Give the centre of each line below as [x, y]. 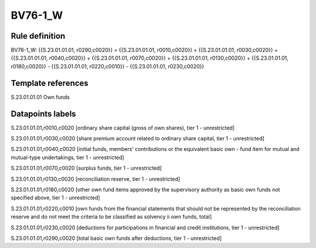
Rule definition [38, 36]
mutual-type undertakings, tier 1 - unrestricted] [68, 157]
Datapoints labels [43, 114]
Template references [50, 83]
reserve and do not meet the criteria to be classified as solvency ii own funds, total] [111, 217]
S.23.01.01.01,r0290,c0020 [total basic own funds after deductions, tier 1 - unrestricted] [116, 238]
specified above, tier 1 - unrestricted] [56, 198]
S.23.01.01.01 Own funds [40, 97]
